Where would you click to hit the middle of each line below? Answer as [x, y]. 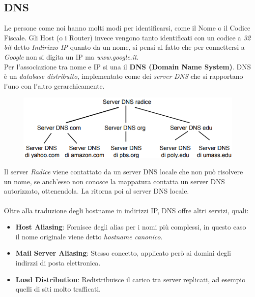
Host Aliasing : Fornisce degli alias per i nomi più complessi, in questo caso [131, 227]
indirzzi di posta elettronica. [58, 262]
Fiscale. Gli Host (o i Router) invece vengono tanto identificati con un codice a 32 [127, 37]
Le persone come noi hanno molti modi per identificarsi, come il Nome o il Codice [127, 28]
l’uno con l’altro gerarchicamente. [54, 85]
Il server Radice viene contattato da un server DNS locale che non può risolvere [124, 172]
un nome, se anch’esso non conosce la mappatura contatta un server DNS [114, 181]
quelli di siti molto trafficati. [58, 289]
